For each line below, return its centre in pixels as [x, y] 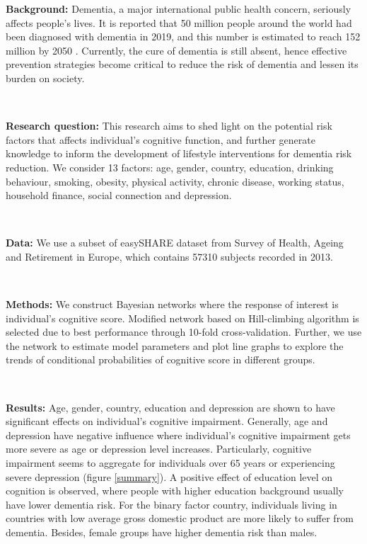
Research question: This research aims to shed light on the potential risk [169, 126]
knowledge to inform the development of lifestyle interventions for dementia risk [179, 153]
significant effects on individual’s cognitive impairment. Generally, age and [167, 421]
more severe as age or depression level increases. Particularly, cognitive [159, 449]
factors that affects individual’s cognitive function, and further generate [161, 139]
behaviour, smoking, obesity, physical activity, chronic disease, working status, [175, 181]
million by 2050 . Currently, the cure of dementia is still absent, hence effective [176, 50]
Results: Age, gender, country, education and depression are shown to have [170, 407]
